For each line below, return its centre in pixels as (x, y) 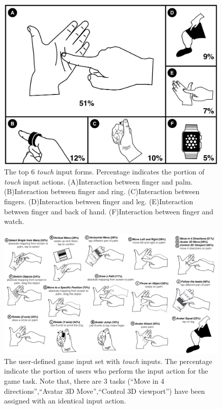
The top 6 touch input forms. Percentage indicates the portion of (104, 172)
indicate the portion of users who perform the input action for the (106, 371)
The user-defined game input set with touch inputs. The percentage (108, 361)
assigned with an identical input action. (65, 401)
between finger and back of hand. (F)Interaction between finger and (109, 211)
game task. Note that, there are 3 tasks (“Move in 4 (84, 381)
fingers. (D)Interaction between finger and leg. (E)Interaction (99, 201)
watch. (14, 221)
